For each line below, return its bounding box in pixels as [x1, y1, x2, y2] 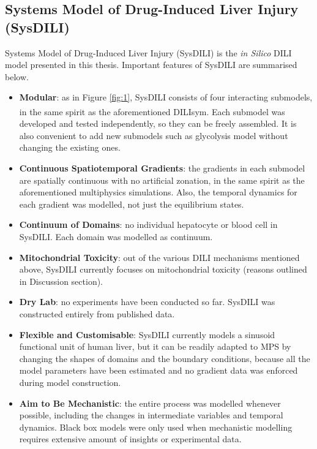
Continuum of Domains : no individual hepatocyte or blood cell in [19, 218, 278, 231]
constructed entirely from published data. [19, 307, 175, 320]
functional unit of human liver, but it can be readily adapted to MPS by [19, 340, 291, 353]
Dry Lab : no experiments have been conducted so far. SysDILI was [19, 295, 275, 308]
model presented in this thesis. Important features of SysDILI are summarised [5, 58, 297, 71]
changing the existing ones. [19, 141, 121, 154]
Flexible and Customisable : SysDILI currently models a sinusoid [19, 328, 275, 341]
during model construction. [19, 375, 121, 388]
